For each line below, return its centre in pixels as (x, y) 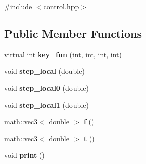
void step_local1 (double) (46, 105)
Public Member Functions (73, 33)
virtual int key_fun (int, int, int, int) (63, 54)
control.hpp (61, 6)
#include (18, 6)
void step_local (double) (44, 71)
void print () (24, 155)
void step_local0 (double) (46, 88)
